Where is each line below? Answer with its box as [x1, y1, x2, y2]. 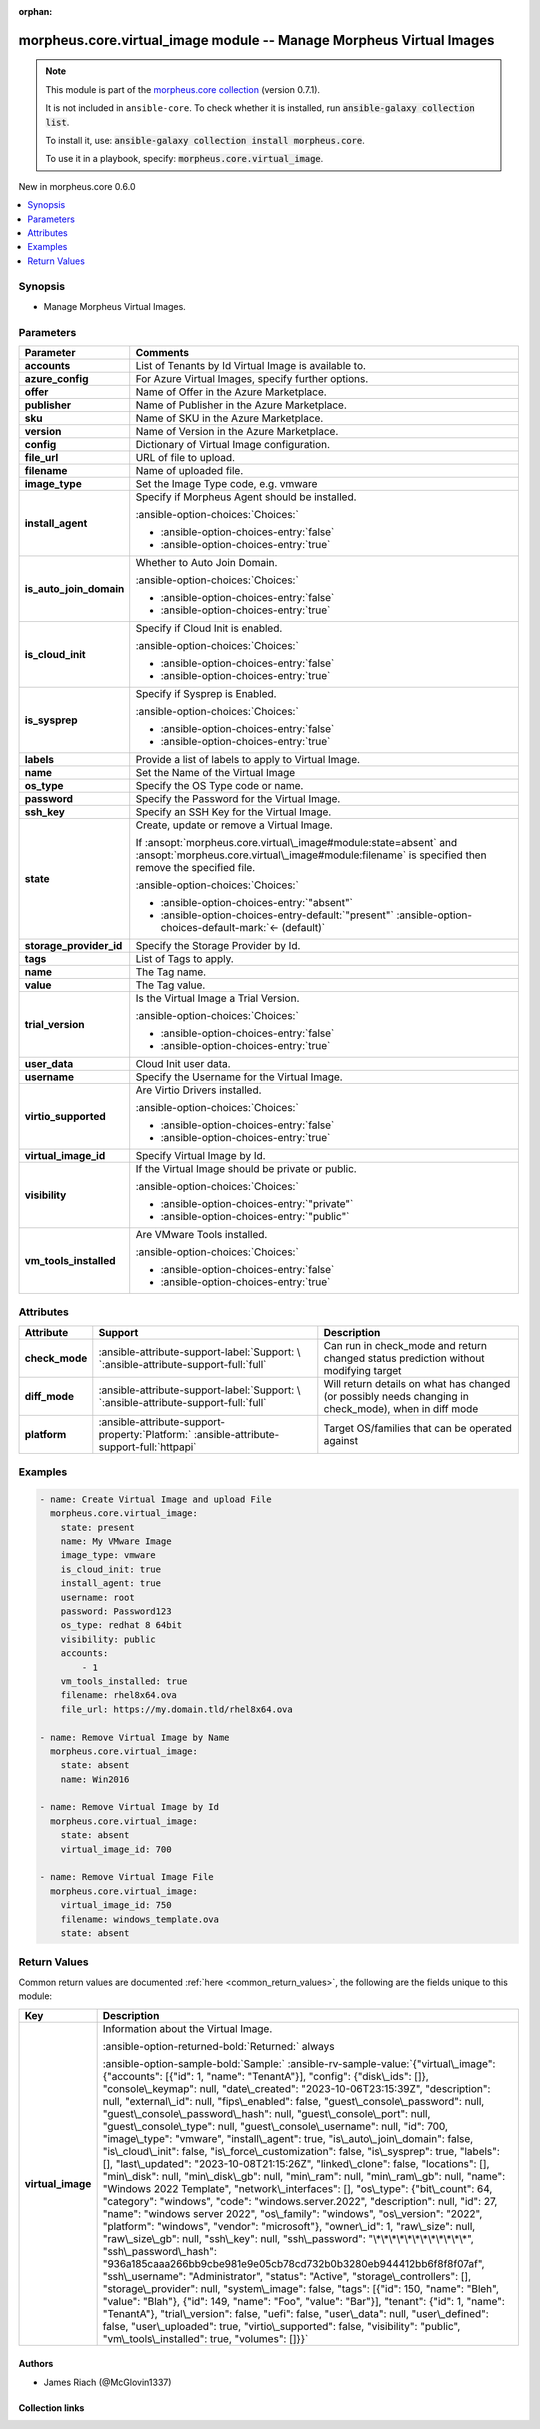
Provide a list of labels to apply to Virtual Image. [135, 752, 360, 766]
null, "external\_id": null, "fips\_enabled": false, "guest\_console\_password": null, [102, 2094, 485, 2108]
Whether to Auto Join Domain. [135, 555, 278, 569]
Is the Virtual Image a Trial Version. [135, 991, 300, 1005]
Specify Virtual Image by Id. [135, 1148, 266, 1162]
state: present [60, 1521, 135, 1533]
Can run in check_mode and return [323, 1338, 488, 1352]
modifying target [323, 1363, 402, 1377]
